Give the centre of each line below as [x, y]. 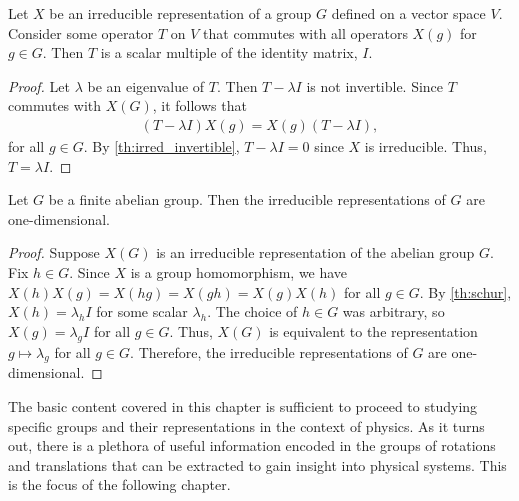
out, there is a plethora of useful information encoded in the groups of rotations [252, 445]
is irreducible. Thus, [425, 146]
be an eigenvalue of [146, 85]
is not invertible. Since [375, 85]
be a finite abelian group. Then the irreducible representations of [247, 199]
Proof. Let [39, 85]
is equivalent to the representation [373, 330]
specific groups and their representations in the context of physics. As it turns [246, 425]
